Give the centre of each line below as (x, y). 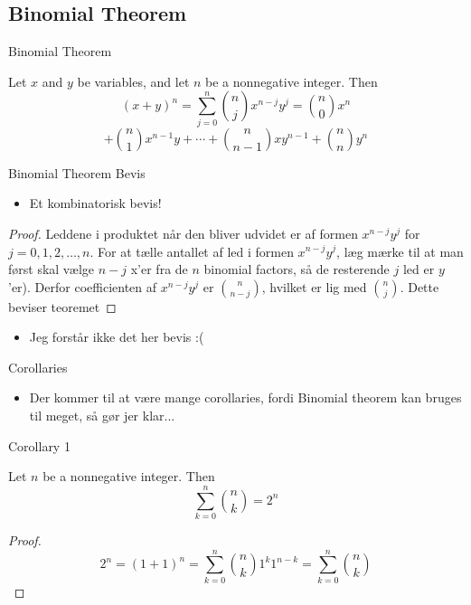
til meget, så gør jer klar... (102, 416)
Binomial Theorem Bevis (77, 172)
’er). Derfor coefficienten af (83, 286)
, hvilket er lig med (314, 286)
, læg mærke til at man (400, 251)
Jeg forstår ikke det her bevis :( (117, 337)
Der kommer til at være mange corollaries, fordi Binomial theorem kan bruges (245, 397)
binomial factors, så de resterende (297, 269)
